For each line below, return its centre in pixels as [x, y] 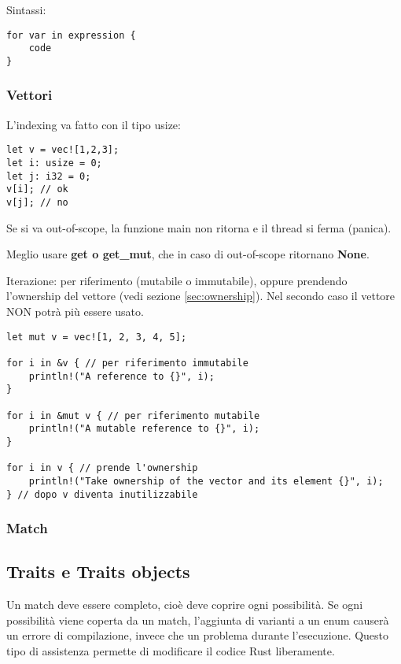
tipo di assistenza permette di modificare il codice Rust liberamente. [171, 650]
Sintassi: [26, 9]
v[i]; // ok [37, 189]
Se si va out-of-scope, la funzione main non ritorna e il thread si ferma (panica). [199, 227]
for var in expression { [71, 35]
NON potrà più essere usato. [75, 312]
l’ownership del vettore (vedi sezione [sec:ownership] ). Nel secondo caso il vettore [201, 296]
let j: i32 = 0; [49, 176]
